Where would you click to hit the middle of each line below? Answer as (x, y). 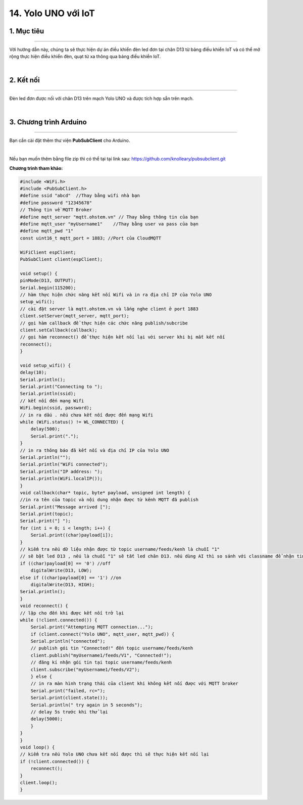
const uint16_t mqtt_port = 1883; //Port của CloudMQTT (91, 238)
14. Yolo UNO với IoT (52, 13)
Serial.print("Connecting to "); (61, 387)
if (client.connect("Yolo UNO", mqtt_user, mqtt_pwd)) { (103, 634)
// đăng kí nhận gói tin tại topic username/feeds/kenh (101, 662)
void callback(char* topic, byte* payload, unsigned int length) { (105, 492)
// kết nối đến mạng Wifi (52, 401)
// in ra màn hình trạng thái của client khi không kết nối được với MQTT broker (134, 684)
